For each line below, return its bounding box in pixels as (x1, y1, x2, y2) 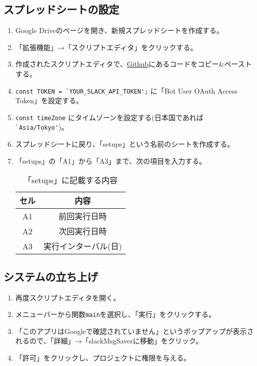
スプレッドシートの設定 (4, 2, 119, 17)
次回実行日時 (58, 225, 107, 237)
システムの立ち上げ (4, 268, 98, 284)
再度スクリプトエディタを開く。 (15, 292, 120, 302)
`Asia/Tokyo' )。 (15, 122, 69, 132)
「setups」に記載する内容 (24, 174, 118, 186)
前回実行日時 (58, 210, 107, 222)
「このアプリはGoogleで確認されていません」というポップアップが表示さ (15, 325, 254, 336)
